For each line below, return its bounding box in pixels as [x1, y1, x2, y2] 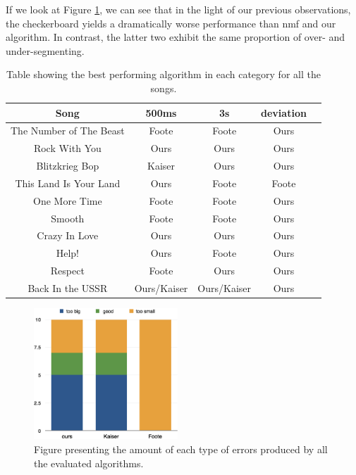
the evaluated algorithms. [34, 455, 144, 470]
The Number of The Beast [11, 123, 125, 138]
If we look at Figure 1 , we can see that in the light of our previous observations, [6, 2, 351, 16]
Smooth [51, 210, 85, 225]
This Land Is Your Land [15, 175, 121, 190]
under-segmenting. [6, 43, 85, 58]
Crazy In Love [37, 228, 99, 243]
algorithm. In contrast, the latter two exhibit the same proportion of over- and [6, 30, 345, 44]
